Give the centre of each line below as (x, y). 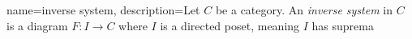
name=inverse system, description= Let (103, 10)
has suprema (343, 25)
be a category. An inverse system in (304, 10)
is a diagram (37, 25)
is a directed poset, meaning (230, 25)
